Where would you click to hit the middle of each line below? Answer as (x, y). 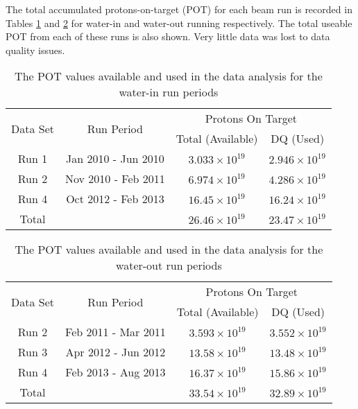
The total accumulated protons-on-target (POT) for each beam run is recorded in (179, 9)
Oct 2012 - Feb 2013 (115, 199)
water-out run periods (169, 266)
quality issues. (35, 50)
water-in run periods (169, 92)
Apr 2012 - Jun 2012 (116, 352)
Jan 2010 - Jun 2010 (115, 159)
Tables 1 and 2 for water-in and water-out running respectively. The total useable (179, 23)
